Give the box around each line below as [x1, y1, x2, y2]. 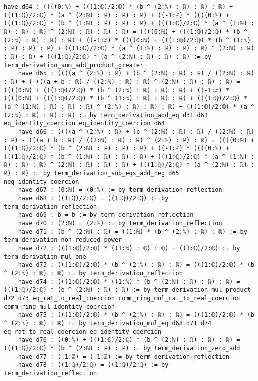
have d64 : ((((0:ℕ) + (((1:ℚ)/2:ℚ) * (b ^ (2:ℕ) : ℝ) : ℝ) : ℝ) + [4, 3, 233, 10]
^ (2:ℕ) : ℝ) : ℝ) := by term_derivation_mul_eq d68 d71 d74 [4, 319, 212, 327]
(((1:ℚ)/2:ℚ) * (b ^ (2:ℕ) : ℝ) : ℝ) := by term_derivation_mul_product [4, 286, 251, 294]
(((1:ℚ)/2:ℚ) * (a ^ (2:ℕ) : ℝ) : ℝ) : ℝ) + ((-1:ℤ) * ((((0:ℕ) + [4, 11, 230, 19]
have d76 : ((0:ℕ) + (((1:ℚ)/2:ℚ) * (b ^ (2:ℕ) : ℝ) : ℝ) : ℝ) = [18, 336, 240, 344]
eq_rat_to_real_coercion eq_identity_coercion [4, 328, 161, 335]
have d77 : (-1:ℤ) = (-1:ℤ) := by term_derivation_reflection [18, 353, 230, 360]
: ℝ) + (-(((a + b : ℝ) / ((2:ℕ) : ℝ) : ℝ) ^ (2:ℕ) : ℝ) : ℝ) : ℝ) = [4, 78, 240, 85]
